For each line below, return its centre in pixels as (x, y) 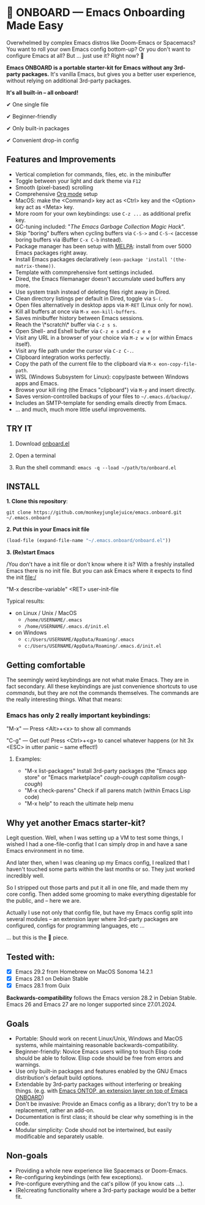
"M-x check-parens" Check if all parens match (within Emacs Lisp (107, 791)
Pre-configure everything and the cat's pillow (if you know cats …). (100, 1183)
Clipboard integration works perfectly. (63, 357)
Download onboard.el (42, 443)
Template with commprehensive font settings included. (84, 272)
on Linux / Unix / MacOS (46, 613)
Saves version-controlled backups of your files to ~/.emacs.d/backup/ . (104, 396)
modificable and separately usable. (59, 1136)
